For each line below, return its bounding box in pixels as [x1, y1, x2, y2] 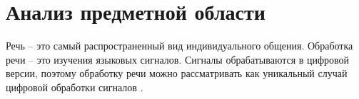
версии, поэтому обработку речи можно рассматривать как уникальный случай [6, 66, 348, 81]
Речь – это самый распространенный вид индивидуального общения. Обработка [6, 38, 353, 53]
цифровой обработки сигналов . [6, 79, 143, 94]
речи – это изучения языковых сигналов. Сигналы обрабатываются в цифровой [6, 52, 350, 66]
